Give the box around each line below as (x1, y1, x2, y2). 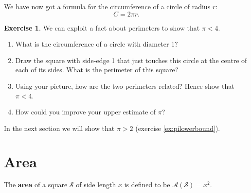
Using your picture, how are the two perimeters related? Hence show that (15, 80, 234, 91)
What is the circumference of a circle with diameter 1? (15, 39, 178, 49)
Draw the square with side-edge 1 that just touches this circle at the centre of (15, 55, 247, 65)
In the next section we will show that (4, 123, 115, 133)
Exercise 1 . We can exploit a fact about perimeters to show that (4, 22, 200, 32)
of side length (76, 179, 116, 190)
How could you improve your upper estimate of (15, 107, 156, 117)
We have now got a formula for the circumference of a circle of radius (4, 1, 211, 11)
